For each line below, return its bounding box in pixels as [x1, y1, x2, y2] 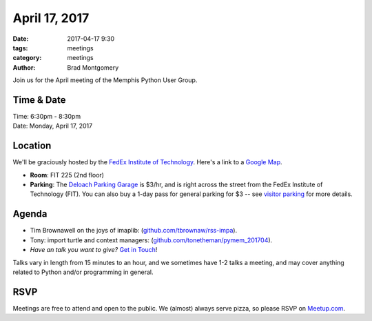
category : [12, 54, 42, 62]
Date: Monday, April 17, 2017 [12, 121, 93, 130]
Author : [12, 63, 36, 72]
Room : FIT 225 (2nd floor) [30, 171, 105, 179]
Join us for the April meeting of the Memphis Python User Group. [12, 76, 198, 84]
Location [12, 140, 52, 152]
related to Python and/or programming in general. [12, 268, 154, 276]
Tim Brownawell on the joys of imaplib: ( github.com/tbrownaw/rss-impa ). [30, 226, 238, 235]
